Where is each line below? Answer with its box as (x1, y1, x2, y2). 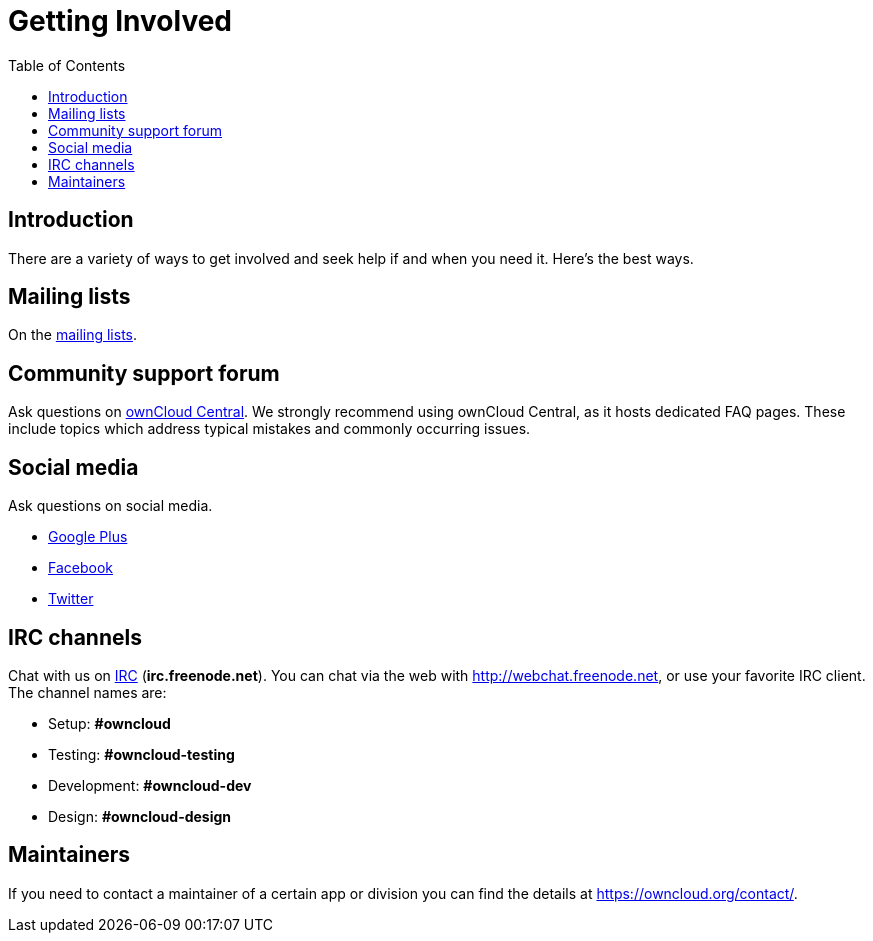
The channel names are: (8, 683, 167, 701)
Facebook (48, 559, 113, 577)
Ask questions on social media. (8, 497, 213, 515)
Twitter (48, 590, 94, 608)
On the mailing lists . (8, 326, 138, 344)
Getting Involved (8, 4, 232, 38)
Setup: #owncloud (48, 714, 171, 732)
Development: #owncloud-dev (48, 776, 252, 794)
